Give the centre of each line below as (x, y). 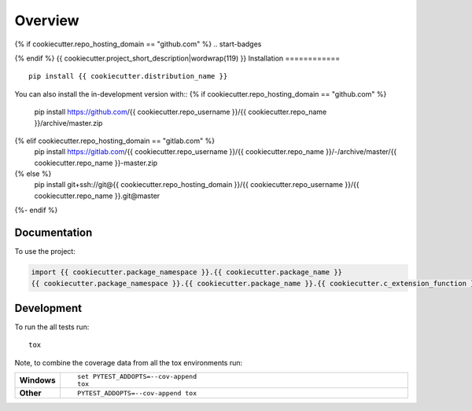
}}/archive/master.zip (68, 123)
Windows (37, 380)
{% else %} (33, 174)
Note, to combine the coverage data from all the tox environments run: (129, 362)
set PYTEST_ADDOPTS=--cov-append (137, 377)
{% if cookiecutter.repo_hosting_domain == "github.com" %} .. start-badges (138, 44)
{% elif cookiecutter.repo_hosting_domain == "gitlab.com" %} (115, 141)
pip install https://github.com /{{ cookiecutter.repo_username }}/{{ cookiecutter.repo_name (181, 112)
